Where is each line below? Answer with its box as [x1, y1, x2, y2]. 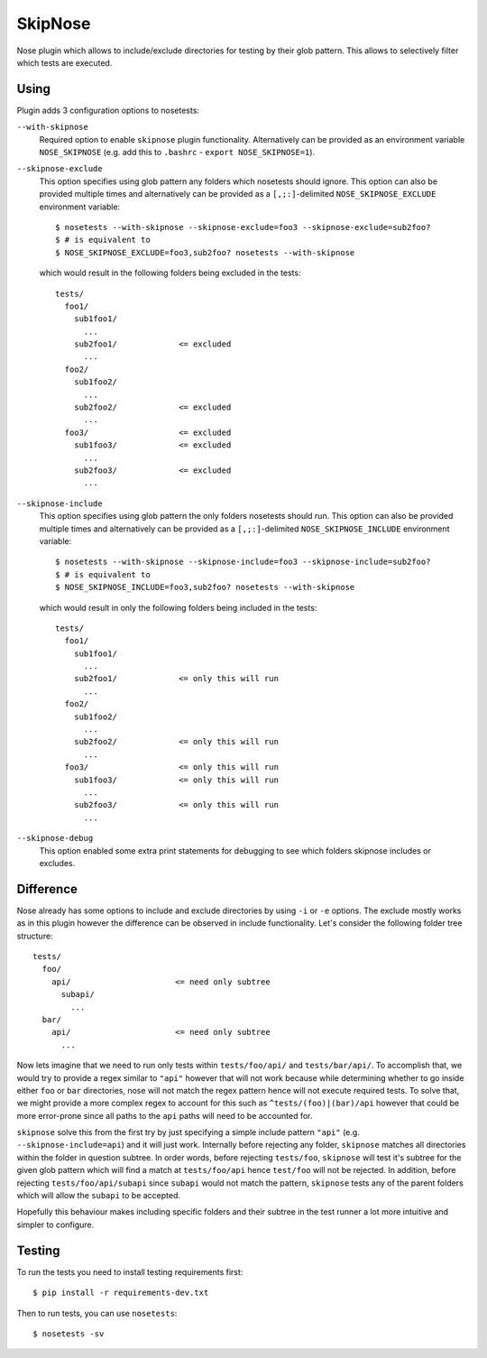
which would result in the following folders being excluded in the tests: [39, 267, 301, 279]
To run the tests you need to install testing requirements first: [16, 1266, 243, 1277]
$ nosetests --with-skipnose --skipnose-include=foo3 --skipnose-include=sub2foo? [55, 557, 431, 568]
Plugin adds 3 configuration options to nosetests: [16, 105, 200, 115]
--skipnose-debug [16, 833, 94, 844]
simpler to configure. [16, 1219, 95, 1230]
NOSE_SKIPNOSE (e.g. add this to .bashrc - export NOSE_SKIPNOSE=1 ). [39, 147, 316, 158]
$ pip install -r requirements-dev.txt [32, 1288, 209, 1298]
